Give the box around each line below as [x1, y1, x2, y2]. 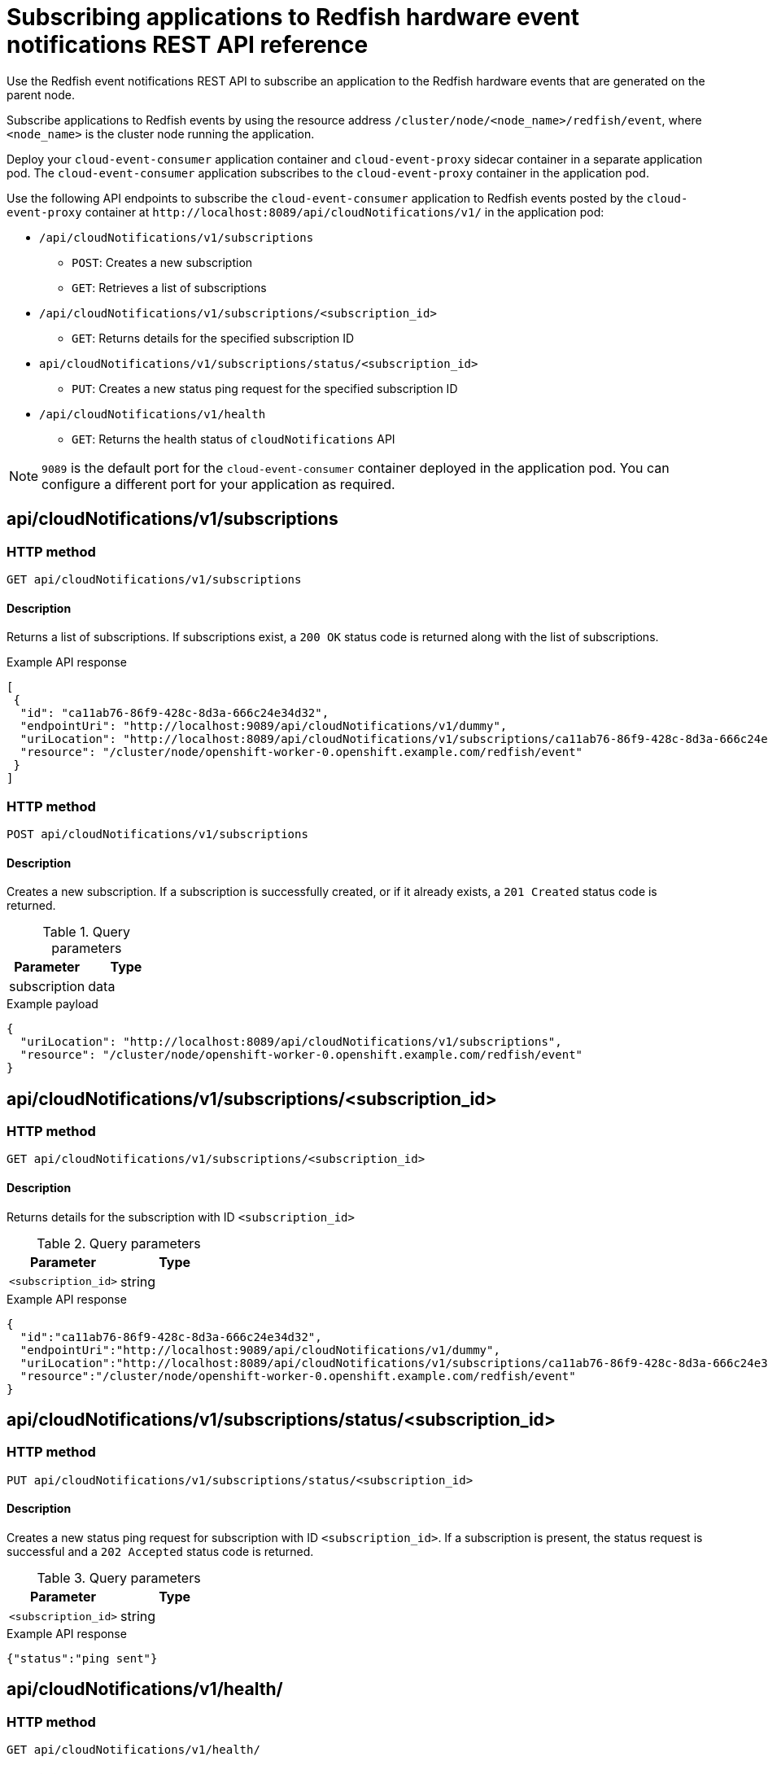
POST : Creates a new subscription [72, 255, 253, 269]
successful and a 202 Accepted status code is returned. [7, 1545, 314, 1559]
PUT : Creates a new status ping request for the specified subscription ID [72, 381, 458, 395]
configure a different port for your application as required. [41, 475, 395, 492]
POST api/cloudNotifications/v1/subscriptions [7, 827, 308, 841]
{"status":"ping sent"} [7, 1652, 158, 1666]
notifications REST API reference [7, 31, 369, 59]
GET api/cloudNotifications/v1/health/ [7, 1743, 260, 1757]
